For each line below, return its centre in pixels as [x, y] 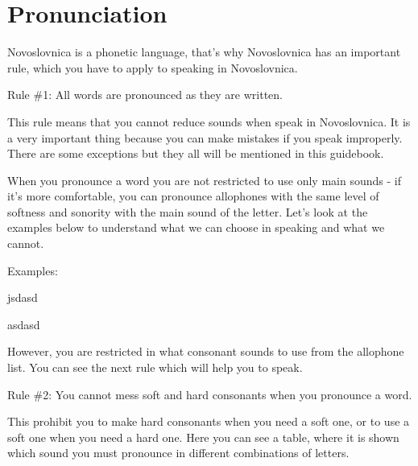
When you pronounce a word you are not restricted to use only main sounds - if [204, 180]
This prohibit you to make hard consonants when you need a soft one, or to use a [209, 421]
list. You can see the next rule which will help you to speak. [155, 367]
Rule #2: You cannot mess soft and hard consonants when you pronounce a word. [210, 394]
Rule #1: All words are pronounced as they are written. [145, 95]
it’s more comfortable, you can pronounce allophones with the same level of [193, 196]
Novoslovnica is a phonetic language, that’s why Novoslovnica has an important [204, 52]
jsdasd [23, 297]
